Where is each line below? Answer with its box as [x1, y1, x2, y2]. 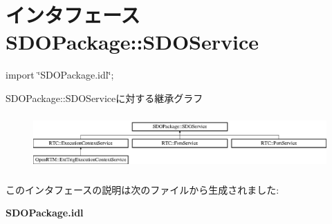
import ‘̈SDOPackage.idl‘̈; [6, 68, 114, 82]
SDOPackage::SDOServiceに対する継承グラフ [6, 90, 203, 105]
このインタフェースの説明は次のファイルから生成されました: [6, 182, 279, 196]
